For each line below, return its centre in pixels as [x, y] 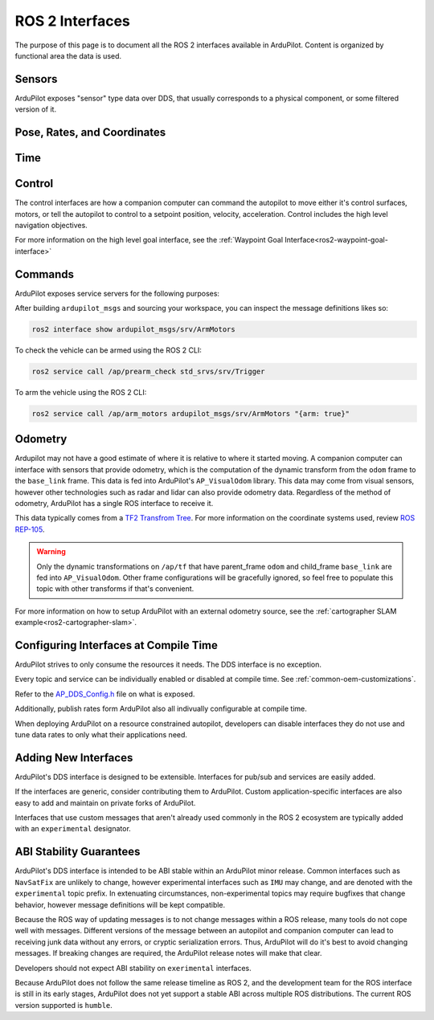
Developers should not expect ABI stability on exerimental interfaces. [133, 968]
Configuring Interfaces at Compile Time [117, 645]
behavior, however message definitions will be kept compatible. [120, 904]
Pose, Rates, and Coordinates [90, 133]
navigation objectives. [51, 225]
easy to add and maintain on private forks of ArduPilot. [105, 802]
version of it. [35, 109]
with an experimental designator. [73, 829]
